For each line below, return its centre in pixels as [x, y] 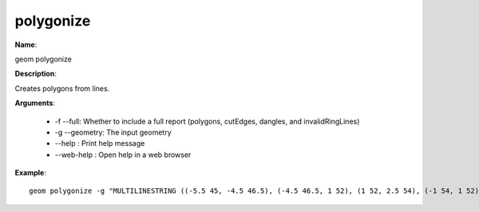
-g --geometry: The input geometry [113, 132]
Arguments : [35, 103]
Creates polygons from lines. [62, 88]
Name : [26, 45]
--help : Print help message [100, 143]
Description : [36, 74]
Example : [31, 173]
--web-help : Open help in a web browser [123, 155]
